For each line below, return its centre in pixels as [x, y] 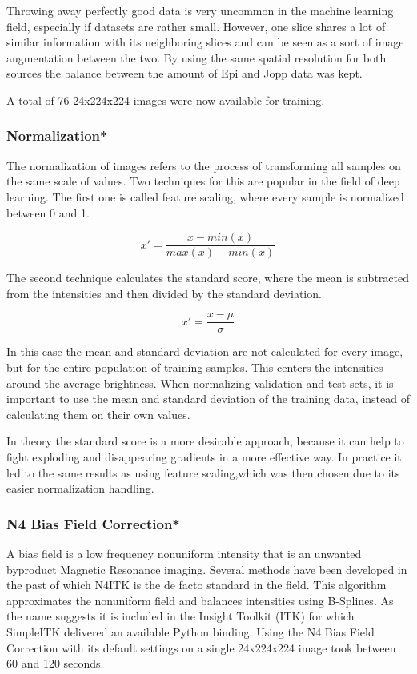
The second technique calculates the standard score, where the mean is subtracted [208, 278]
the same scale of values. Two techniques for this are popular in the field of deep [203, 181]
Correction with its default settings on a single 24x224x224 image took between [201, 647]
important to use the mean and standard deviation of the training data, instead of [208, 399]
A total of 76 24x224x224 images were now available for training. [166, 100]
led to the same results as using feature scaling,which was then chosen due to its [203, 472]
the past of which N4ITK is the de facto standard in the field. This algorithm [196, 585]
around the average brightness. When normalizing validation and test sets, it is [200, 383]
